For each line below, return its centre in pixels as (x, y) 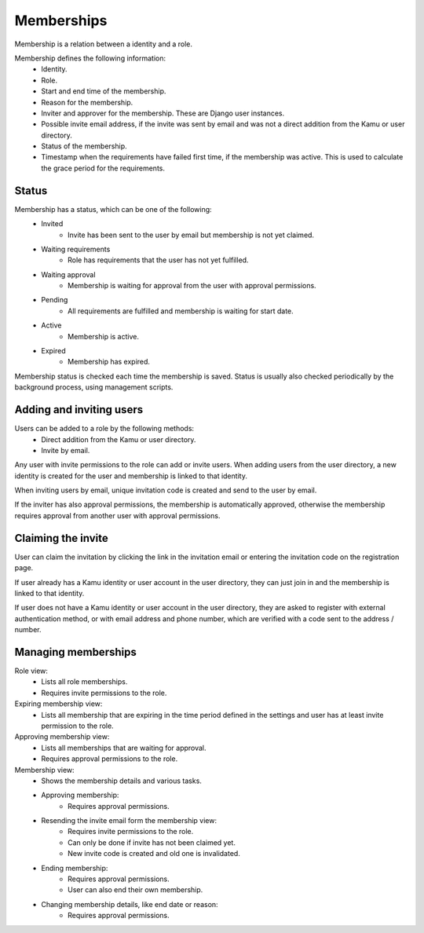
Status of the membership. (84, 146)
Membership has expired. (109, 362)
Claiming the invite (62, 538)
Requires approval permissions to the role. (110, 759)
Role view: (31, 671)
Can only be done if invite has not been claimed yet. (152, 842)
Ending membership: (75, 868)
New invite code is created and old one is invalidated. (154, 854)
